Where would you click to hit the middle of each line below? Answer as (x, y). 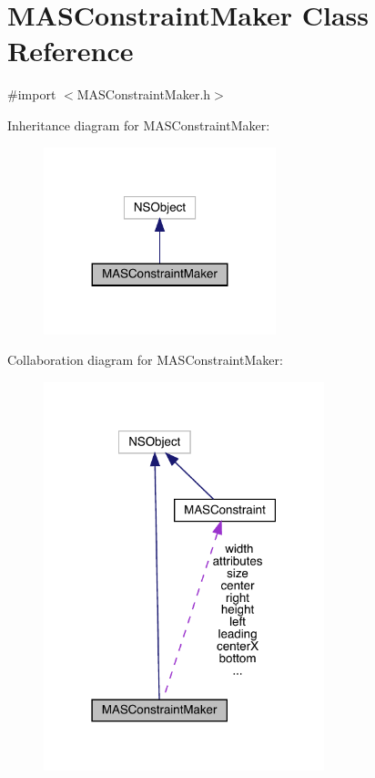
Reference (71, 51)
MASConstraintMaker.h (144, 94)
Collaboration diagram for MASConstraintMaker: (145, 360)
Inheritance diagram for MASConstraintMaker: (139, 124)
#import (32, 94)
